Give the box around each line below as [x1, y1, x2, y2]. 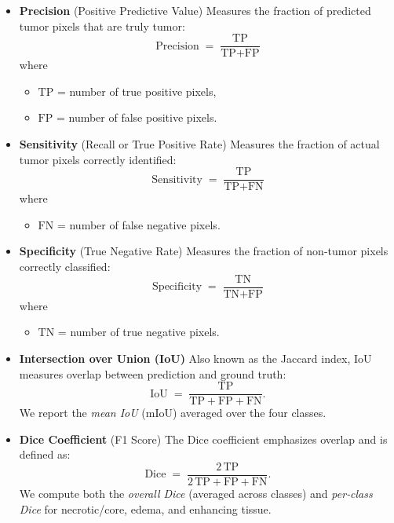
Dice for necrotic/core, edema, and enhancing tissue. [19, 500, 272, 517]
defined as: [19, 446, 71, 463]
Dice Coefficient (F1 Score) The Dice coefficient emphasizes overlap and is [19, 430, 388, 447]
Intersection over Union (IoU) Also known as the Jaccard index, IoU [19, 349, 372, 366]
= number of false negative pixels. [57, 216, 221, 232]
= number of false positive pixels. [56, 109, 217, 126]
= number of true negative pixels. [57, 324, 220, 340]
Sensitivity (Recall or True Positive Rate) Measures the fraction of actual [19, 136, 380, 152]
